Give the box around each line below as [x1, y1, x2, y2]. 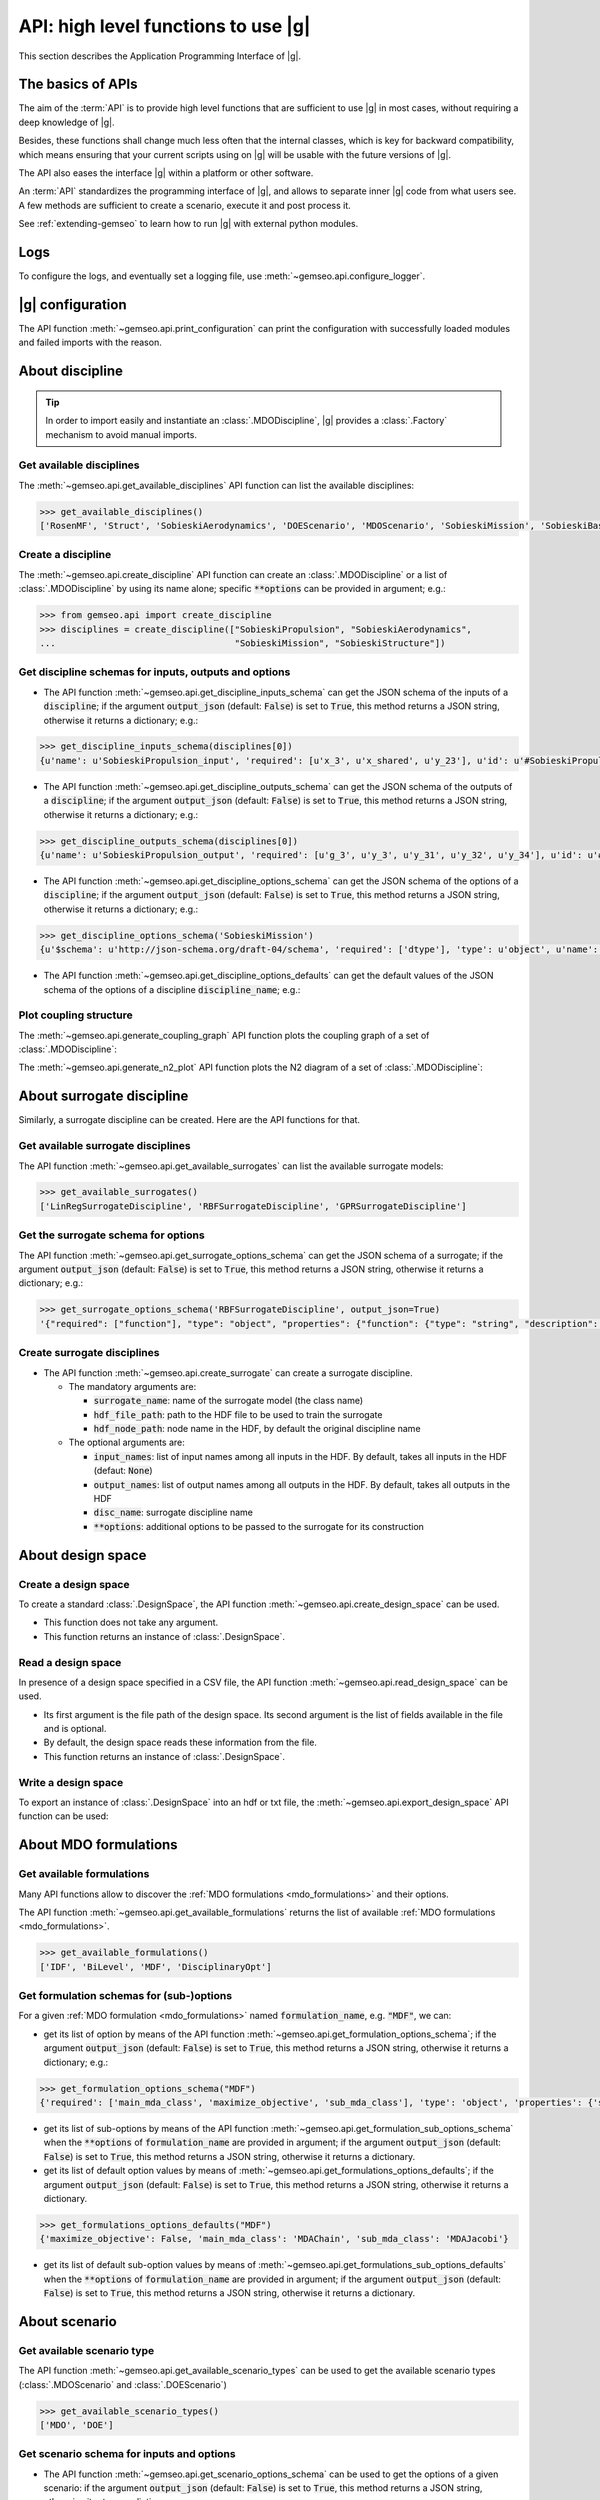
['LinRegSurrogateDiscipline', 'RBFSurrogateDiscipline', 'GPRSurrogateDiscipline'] [39, 1200, 467, 1212]
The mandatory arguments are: [68, 1380, 197, 1392]
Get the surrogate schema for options [18, 1228, 205, 1242]
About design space [18, 1546, 147, 1564]
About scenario [18, 2313, 117, 2330]
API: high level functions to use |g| [18, 15, 311, 37]
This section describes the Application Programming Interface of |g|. [18, 50, 302, 62]
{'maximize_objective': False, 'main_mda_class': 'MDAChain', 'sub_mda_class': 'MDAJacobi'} [39, 2233, 509, 2245]
